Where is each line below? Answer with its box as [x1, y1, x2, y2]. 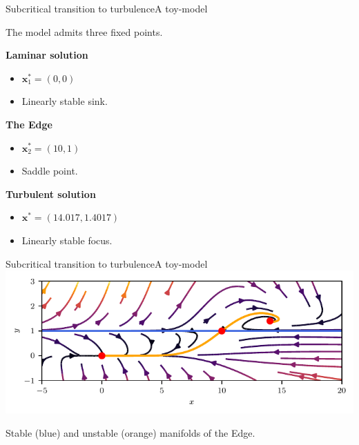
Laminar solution [6, 48, 88, 62]
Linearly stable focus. [21, 233, 113, 247]
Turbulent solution [6, 186, 96, 201]
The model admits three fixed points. [6, 24, 163, 39]
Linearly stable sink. [21, 94, 108, 108]
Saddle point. [21, 164, 78, 178]
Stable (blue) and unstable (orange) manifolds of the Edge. [6, 425, 255, 439]
